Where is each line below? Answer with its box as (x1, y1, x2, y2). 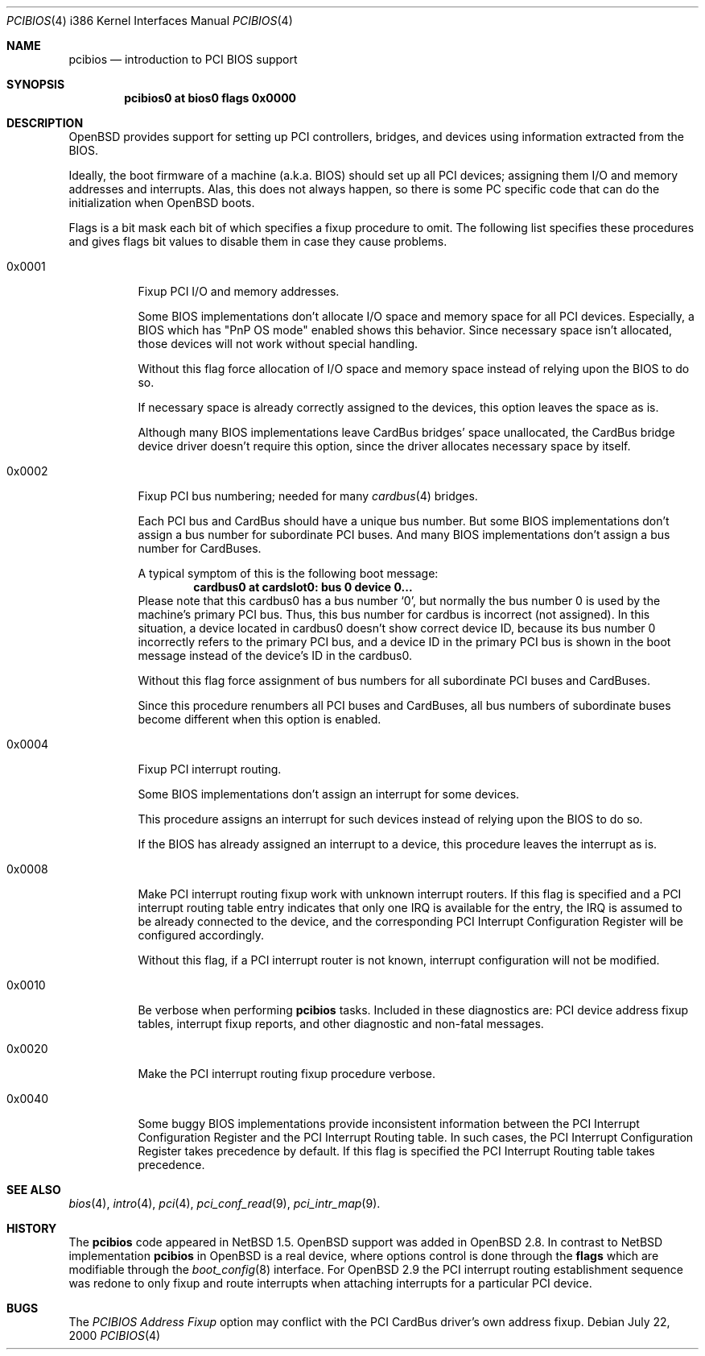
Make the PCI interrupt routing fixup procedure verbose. (138, 1067, 436, 1080)
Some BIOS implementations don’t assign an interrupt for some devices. (138, 787, 520, 801)
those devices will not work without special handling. (138, 337, 418, 350)
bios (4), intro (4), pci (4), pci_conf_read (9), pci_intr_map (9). (68, 1196, 381, 1210)
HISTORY (6, 1221, 57, 1235)
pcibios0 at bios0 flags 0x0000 (124, 91, 297, 105)
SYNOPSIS (6, 77, 65, 91)
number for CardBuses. (138, 541, 262, 555)
